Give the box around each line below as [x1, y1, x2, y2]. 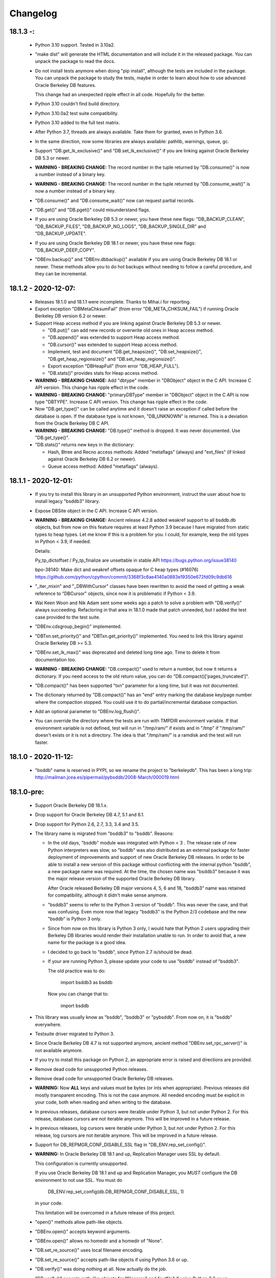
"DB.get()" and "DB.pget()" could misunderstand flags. [35, 207, 151, 213]
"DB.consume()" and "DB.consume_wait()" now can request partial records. [35, 197, 195, 203]
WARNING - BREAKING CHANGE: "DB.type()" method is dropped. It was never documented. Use [35, 427, 240, 433]
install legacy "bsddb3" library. [35, 498, 100, 505]
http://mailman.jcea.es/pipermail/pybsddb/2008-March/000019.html [35, 774, 179, 781]
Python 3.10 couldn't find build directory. [35, 101, 120, 107]
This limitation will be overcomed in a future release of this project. [35, 1209, 176, 1216]
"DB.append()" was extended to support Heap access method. [48, 334, 180, 340]
